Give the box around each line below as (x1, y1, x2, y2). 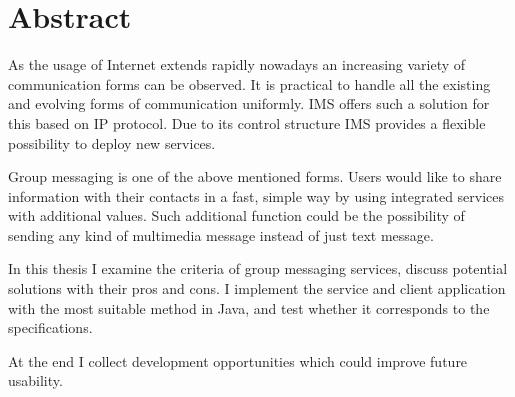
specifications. (8, 317, 93, 338)
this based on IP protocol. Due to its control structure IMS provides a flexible (8, 112, 486, 133)
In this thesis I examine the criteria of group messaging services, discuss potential (8, 258, 508, 279)
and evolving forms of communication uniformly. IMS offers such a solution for (8, 93, 490, 114)
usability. (8, 370, 63, 391)
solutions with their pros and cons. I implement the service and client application (8, 278, 506, 299)
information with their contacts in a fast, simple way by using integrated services (8, 185, 505, 206)
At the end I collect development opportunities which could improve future (8, 350, 468, 371)
